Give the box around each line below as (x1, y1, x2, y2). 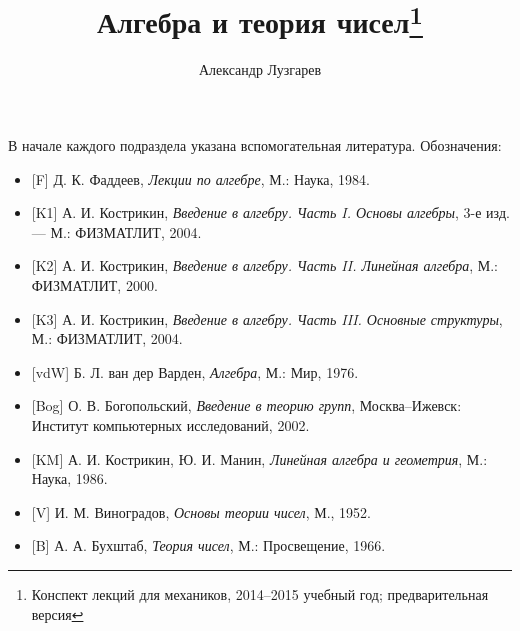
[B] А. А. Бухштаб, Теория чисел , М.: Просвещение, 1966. (31, 535, 386, 556)
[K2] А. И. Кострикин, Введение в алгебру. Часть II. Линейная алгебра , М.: (31, 255, 499, 276)
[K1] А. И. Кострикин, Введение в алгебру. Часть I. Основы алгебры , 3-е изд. (31, 202, 510, 223)
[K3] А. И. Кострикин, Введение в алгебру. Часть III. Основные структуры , (31, 308, 503, 329)
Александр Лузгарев (198, 59, 322, 80)
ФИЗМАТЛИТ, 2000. (31, 275, 158, 296)
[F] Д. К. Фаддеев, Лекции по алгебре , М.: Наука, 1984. (31, 168, 370, 189)
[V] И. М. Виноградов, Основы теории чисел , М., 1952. (31, 501, 371, 522)
